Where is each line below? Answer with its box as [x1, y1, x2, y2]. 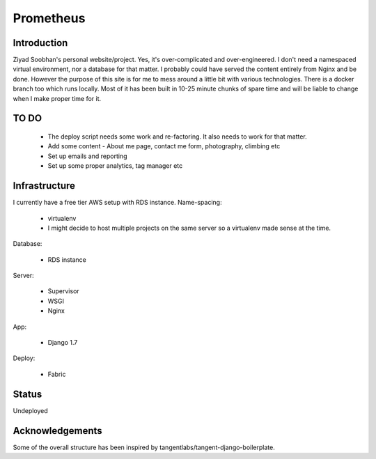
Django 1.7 [47, 339, 78, 347]
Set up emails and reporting [47, 152, 127, 160]
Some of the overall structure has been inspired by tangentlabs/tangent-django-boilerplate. [13, 443, 275, 451]
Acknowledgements [13, 425, 102, 437]
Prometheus [13, 10, 86, 26]
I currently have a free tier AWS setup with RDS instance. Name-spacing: [13, 199, 222, 207]
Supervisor [47, 287, 79, 295]
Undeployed [13, 406, 48, 414]
